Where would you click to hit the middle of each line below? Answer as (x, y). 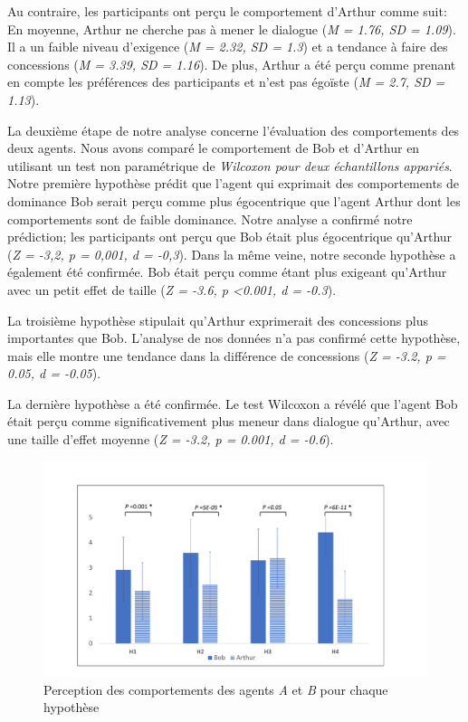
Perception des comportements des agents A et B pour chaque (216, 689)
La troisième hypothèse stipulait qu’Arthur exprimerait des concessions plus (218, 320)
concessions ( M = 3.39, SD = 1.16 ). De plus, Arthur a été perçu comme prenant (232, 64)
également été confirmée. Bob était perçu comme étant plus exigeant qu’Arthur (227, 272)
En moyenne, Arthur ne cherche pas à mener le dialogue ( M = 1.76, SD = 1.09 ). (232, 28)
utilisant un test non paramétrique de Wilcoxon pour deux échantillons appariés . (230, 165)
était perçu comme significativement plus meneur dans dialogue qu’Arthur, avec (229, 421)
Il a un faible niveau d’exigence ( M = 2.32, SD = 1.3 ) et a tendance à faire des (228, 47)
